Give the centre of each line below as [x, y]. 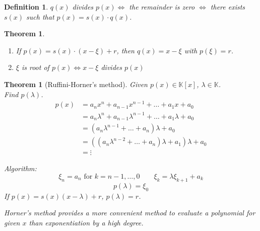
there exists [228, 7]
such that [40, 16]
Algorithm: [20, 168]
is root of [35, 67]
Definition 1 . [26, 7]
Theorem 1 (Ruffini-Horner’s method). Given [76, 84]
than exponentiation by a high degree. [86, 222]
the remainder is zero [162, 7]
